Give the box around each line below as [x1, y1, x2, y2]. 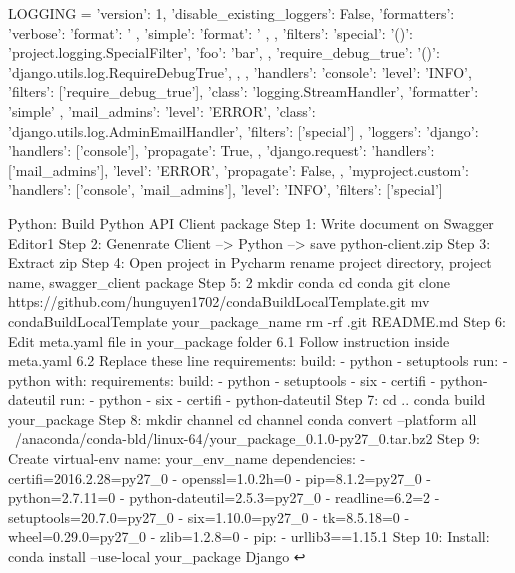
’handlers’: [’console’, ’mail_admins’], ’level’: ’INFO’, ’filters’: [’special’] [8, 179, 443, 200]
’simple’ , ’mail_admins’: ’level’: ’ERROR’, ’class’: [8, 100, 316, 121]
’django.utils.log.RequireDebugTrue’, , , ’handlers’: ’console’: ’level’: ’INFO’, [8, 61, 472, 82]
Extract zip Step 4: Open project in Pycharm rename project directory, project [8, 252, 492, 273]
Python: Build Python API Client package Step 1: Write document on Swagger [8, 212, 494, 233]
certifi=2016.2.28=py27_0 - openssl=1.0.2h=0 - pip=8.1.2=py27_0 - [8, 467, 431, 488]
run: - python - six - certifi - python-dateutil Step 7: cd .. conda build [60, 389, 486, 410]
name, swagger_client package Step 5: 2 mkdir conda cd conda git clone [8, 271, 450, 292]
